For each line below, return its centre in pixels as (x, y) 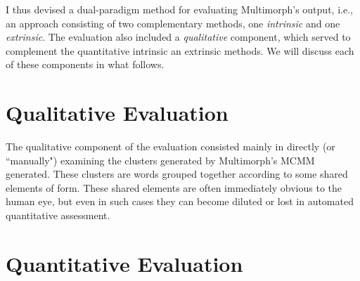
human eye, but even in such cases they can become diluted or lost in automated (180, 201)
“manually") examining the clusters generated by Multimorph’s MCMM (160, 160)
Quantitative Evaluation (124, 263)
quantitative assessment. (58, 215)
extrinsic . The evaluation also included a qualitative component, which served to (178, 37)
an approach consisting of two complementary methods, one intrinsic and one (173, 23)
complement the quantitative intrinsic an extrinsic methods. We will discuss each (180, 50)
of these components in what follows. (85, 64)
